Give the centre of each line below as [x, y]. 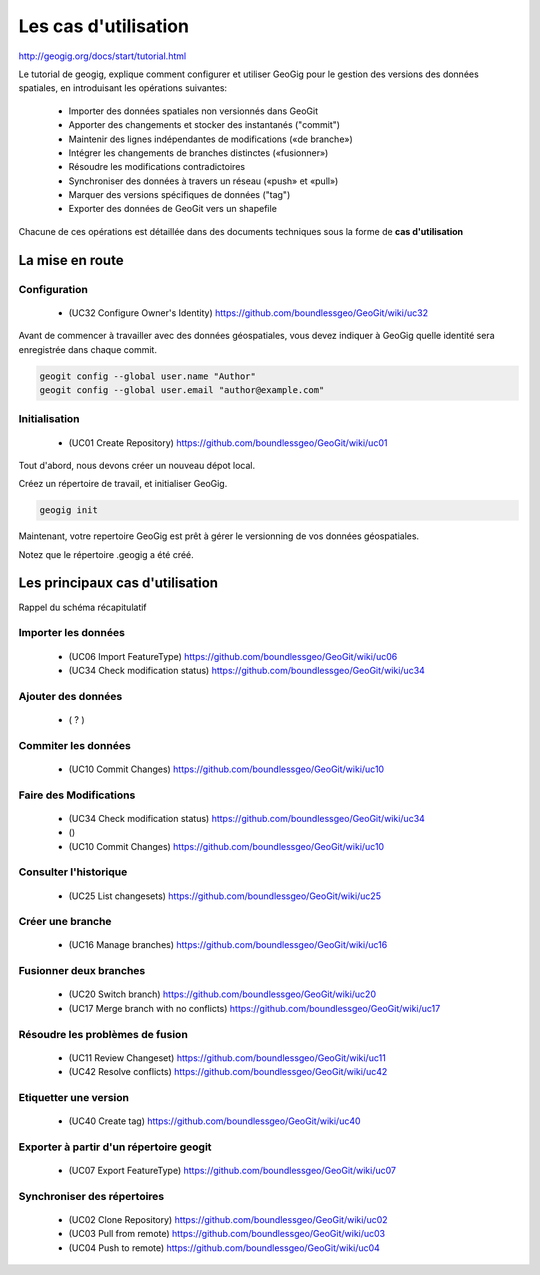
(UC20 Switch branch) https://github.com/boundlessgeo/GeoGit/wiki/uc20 [222, 994]
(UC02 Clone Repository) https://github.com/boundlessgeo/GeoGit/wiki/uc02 [228, 1219]
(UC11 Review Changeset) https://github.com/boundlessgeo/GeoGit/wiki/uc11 [227, 1057]
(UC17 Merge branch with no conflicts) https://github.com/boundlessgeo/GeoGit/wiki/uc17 [254, 1008]
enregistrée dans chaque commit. [87, 349]
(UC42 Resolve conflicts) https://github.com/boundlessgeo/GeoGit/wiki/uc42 [228, 1072]
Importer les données [71, 633]
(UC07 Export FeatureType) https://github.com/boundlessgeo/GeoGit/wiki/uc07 [232, 1171]
